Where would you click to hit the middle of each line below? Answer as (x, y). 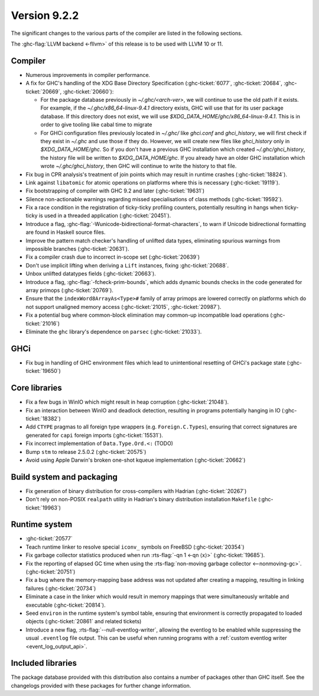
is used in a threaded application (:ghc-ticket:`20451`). (105, 215)
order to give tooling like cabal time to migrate (96, 125)
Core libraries (36, 388)
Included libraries (44, 663)
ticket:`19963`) (43, 507)
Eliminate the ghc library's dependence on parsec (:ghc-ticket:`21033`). (114, 331)
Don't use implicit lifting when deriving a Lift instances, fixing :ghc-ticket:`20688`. (127, 265)
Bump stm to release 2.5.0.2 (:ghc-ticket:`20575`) (86, 452)
